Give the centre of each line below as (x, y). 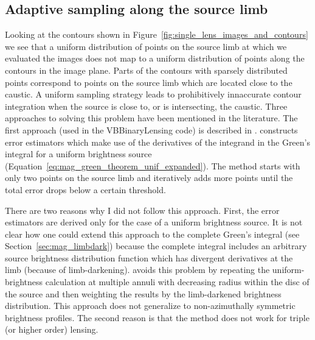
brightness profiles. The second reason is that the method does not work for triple (157, 317)
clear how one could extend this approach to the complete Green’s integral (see (152, 234)
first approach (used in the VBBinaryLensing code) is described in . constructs (151, 129)
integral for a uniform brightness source (78, 154)
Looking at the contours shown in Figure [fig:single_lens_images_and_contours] (157, 34)
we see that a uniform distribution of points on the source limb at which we (146, 46)
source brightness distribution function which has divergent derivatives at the (149, 257)
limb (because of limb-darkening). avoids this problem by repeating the (137, 270)
